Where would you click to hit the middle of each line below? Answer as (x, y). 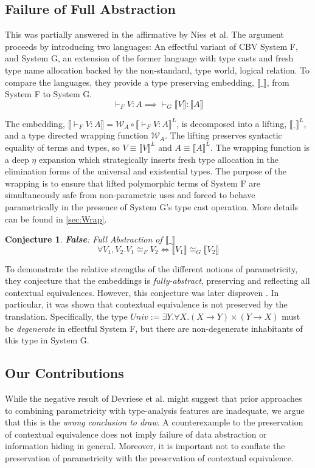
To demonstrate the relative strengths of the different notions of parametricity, (151, 268)
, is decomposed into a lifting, (232, 123)
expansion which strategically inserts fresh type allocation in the (159, 159)
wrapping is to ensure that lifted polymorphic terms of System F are (133, 183)
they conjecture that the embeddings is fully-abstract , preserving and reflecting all (157, 280)
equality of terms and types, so (62, 147)
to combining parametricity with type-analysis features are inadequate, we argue (155, 410)
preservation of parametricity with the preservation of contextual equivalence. (149, 458)
